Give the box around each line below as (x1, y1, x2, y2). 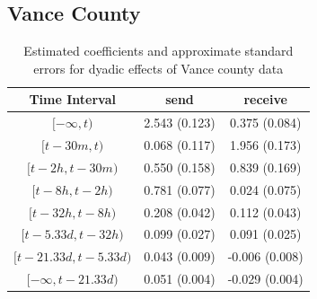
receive (243, 90, 287, 109)
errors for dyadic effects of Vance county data (33, 58, 284, 77)
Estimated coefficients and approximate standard (23, 41, 294, 60)
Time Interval (29, 90, 116, 109)
